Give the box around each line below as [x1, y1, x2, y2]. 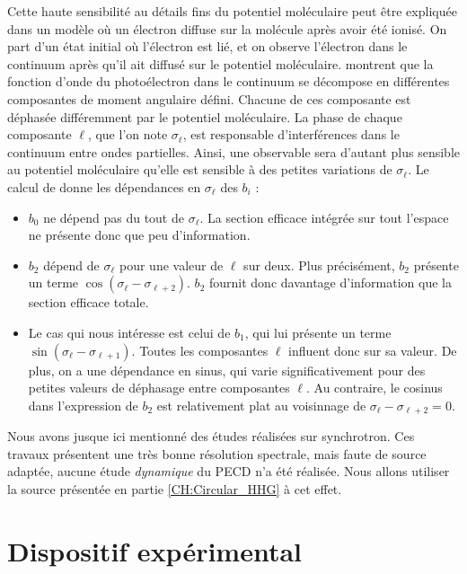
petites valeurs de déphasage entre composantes [28, 378, 290, 397]
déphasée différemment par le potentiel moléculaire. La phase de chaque [7, 107, 402, 126]
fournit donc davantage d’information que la [208, 273, 452, 292]
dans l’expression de [28, 395, 138, 414]
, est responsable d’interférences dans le [182, 125, 400, 144]
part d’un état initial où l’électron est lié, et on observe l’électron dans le [7, 37, 408, 56]
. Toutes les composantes [131, 340, 269, 359]
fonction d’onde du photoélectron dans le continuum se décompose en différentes [7, 72, 450, 91]
